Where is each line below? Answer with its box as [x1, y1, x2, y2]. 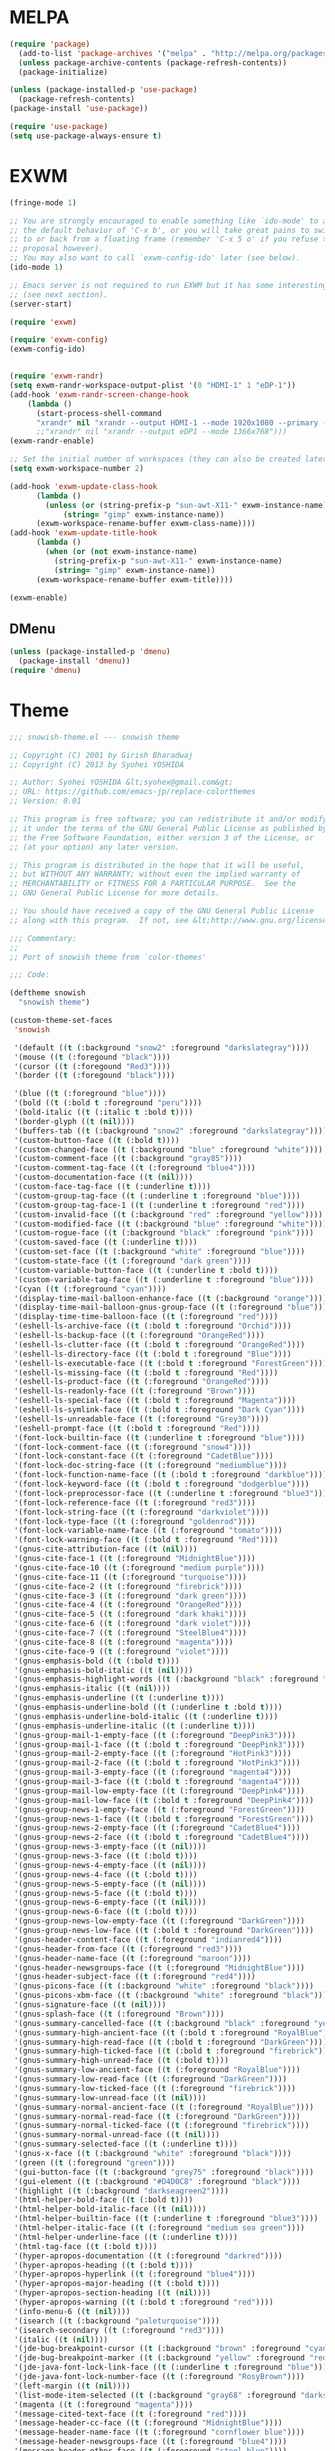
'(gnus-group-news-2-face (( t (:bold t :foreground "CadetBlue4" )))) [13, 1832, 310, 1843]
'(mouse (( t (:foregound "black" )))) [13, 1052, 171, 1062]
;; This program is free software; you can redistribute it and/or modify [9, 814, 328, 824]
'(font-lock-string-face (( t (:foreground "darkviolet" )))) [13, 1507, 270, 1517]
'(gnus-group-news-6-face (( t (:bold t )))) [13, 1907, 198, 1917]
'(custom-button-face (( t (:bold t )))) [13, 1135, 181, 1145]
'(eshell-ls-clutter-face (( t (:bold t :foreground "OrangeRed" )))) [13, 1339, 306, 1350]
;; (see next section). [9, 289, 109, 300]
